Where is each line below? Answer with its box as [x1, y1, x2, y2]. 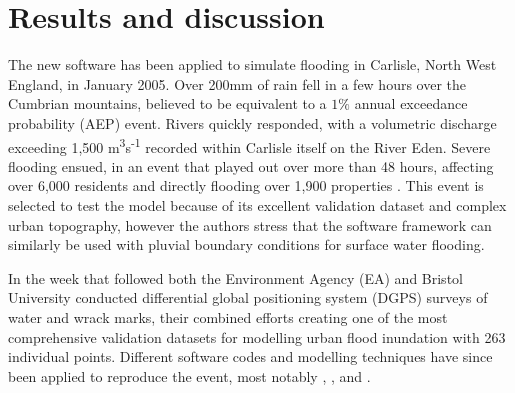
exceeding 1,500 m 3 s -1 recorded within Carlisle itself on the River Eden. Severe [8, 133, 491, 157]
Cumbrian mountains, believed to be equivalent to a [8, 93, 327, 114]
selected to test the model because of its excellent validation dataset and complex [8, 194, 507, 215]
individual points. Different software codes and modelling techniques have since [8, 346, 493, 367]
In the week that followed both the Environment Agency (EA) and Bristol [8, 267, 463, 288]
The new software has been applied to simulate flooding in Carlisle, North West [8, 54, 497, 75]
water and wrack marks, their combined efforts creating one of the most [8, 306, 448, 327]
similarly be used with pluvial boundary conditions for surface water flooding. [8, 234, 485, 255]
